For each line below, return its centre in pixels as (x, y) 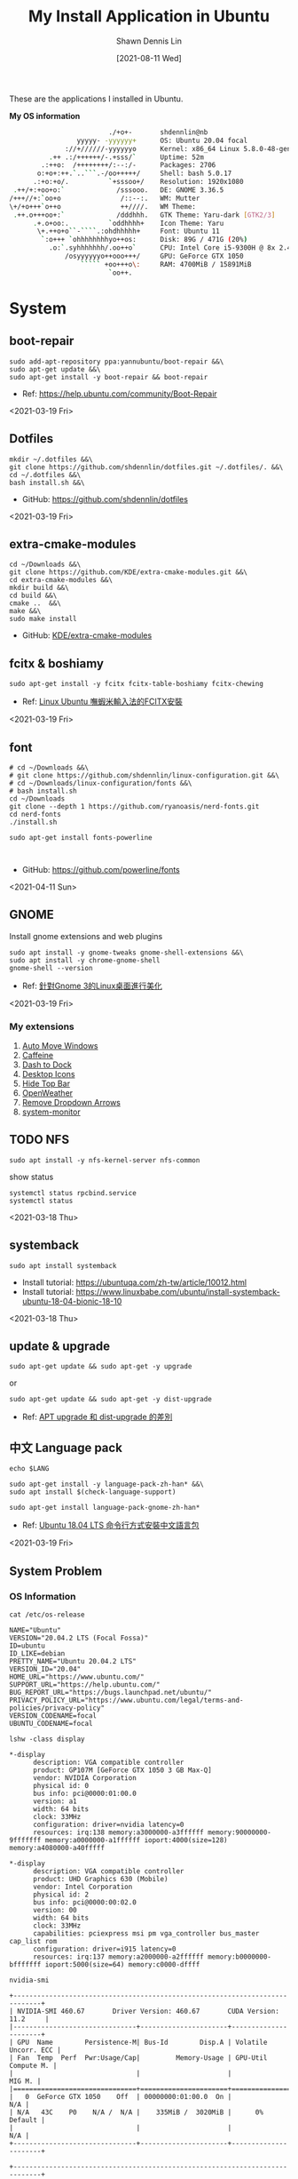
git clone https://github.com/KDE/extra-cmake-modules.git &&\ (129, 572)
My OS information (45, 116)
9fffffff (25, 1840)
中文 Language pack (66, 1447)
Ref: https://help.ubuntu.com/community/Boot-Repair (119, 394)
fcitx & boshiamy (57, 663)
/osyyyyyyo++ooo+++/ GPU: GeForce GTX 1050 (154, 256)
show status (31, 1177)
